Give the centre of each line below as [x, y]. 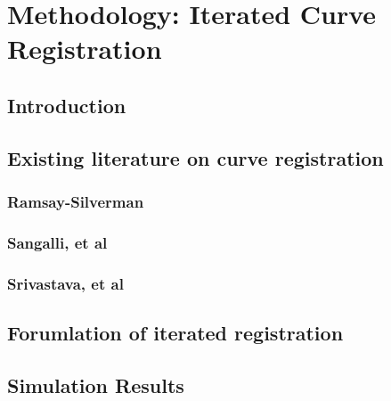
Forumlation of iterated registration [175, 333]
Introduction [67, 105]
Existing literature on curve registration [195, 157]
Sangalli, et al [57, 242]
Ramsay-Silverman [76, 202]
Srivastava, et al [65, 283]
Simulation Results [96, 385]
